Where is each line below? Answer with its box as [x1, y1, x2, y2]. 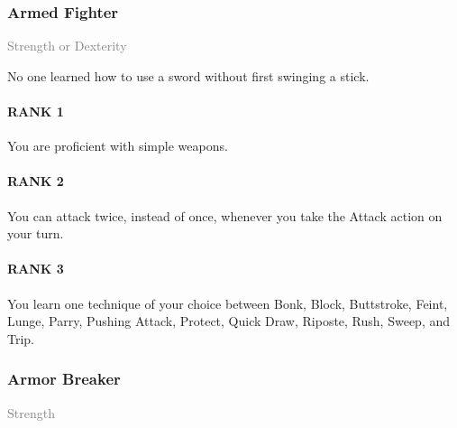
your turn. [7, 224, 64, 243]
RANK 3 [7, 259, 64, 278]
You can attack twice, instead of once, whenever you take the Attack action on [7, 206, 443, 225]
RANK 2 [7, 172, 64, 191]
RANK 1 [7, 102, 64, 120]
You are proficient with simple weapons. [7, 136, 228, 155]
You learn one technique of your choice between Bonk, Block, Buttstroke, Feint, [7, 293, 448, 312]
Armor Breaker [7, 368, 121, 390]
